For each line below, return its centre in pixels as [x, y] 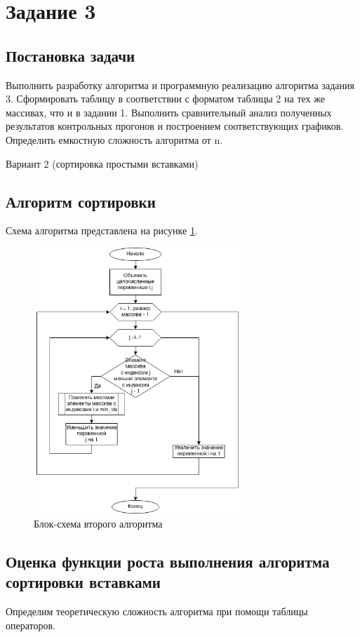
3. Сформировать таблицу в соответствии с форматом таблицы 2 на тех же [165, 99]
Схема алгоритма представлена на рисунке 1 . [102, 230]
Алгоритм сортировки [81, 201]
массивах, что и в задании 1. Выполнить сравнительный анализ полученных [169, 112]
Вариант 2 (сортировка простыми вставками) [102, 163]
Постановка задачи [71, 55]
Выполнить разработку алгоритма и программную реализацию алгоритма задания [180, 85]
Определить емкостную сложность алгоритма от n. [114, 139]
